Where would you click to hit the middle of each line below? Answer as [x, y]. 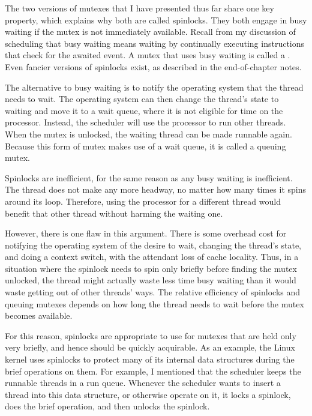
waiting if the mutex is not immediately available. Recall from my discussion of [150, 32]
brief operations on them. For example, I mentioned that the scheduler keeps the [153, 371]
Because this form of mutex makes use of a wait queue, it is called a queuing [145, 146]
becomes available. [39, 315]
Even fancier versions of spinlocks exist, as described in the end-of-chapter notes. [153, 66]
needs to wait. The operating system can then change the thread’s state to [142, 99]
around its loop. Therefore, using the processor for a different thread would [143, 201]
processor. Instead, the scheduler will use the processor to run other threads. [145, 122]
